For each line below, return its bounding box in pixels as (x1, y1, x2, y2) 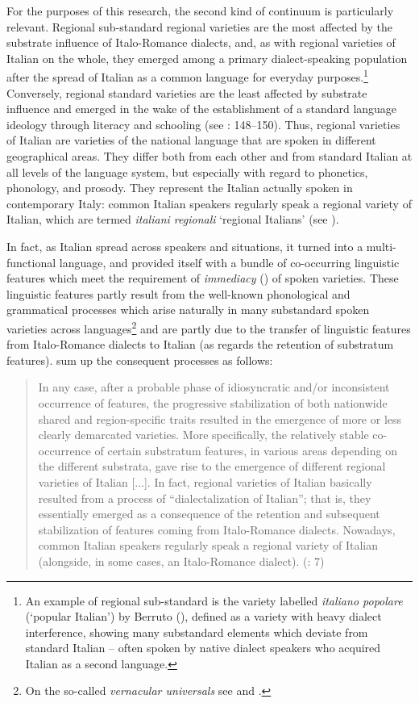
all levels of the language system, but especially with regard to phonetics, (6, 163, 368, 180)
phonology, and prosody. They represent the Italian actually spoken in (6, 179, 353, 196)
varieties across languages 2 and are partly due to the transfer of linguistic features (6, 317, 411, 337)
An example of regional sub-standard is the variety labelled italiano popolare (25, 592, 403, 609)
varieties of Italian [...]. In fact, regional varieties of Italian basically (38, 473, 372, 490)
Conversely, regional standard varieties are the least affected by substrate (6, 84, 367, 101)
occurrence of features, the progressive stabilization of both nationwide (38, 394, 388, 411)
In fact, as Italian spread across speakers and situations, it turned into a (6, 237, 363, 254)
